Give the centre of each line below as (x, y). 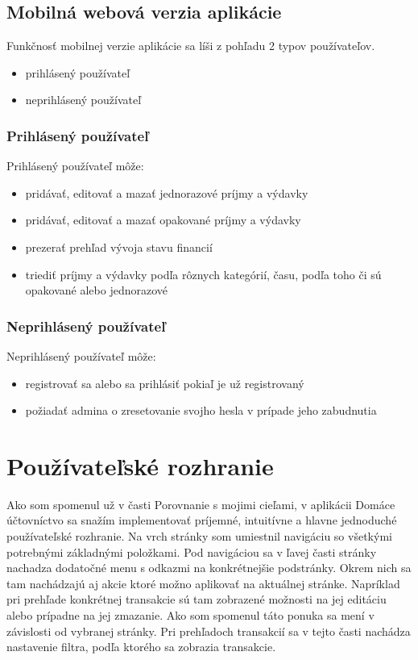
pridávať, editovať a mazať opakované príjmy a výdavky (163, 220)
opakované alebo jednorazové (97, 290)
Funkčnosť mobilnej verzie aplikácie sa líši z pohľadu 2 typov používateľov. (191, 46)
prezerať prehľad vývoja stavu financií (119, 246)
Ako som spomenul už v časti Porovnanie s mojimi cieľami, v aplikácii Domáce (201, 504)
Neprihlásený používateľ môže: (81, 355)
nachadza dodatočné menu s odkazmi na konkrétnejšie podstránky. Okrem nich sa (209, 568)
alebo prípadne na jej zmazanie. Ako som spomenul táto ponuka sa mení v (190, 615)
